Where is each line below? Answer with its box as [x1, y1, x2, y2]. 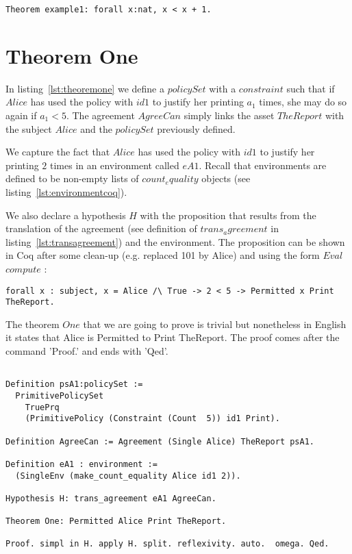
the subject [5, 121, 52, 136]
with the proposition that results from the [140, 207, 316, 222]
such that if [286, 81, 335, 95]
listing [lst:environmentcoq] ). [5, 184, 127, 199]
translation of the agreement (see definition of [5, 221, 197, 236]
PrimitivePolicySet [15, 390, 104, 401]
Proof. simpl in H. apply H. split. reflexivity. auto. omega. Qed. [5, 539, 329, 549]
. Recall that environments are [199, 158, 327, 172]
